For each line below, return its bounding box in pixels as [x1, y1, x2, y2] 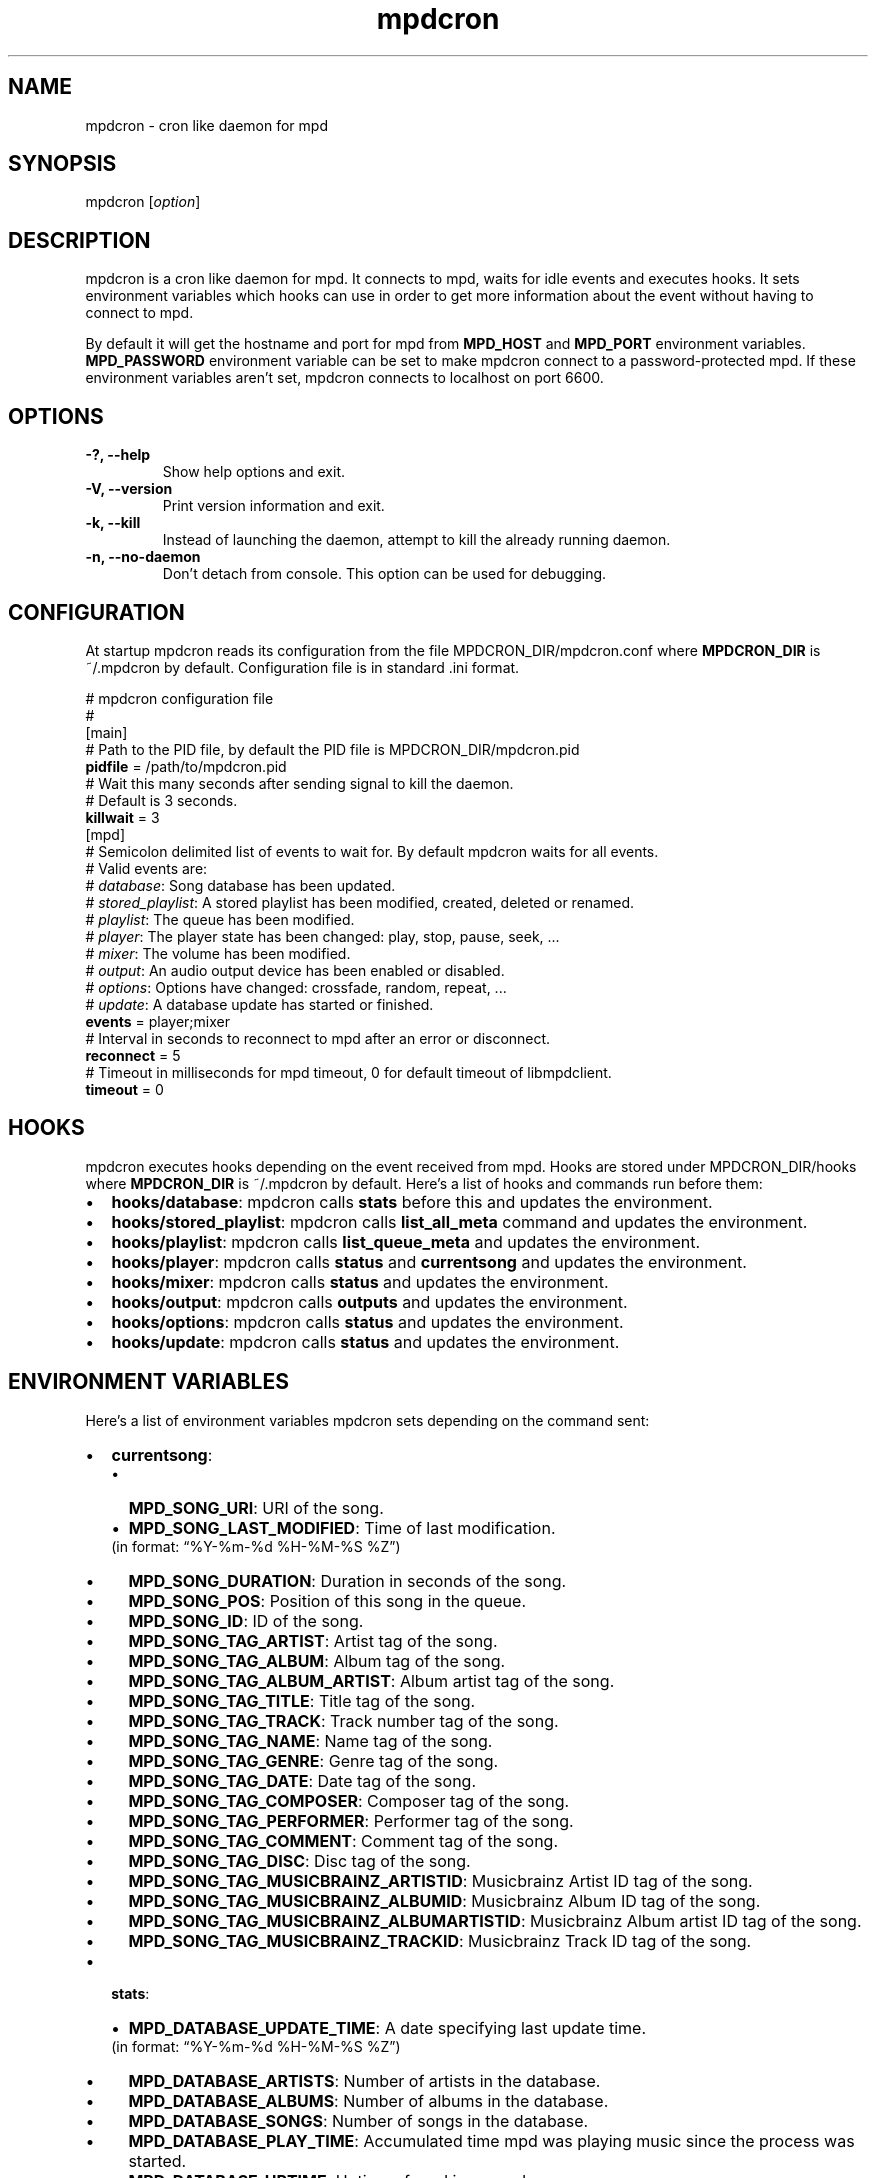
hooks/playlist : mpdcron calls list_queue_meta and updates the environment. [111, 1231, 701, 1252]
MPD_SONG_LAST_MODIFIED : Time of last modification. [128, 1517, 556, 1538]
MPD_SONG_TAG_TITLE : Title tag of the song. [128, 1690, 476, 1711]
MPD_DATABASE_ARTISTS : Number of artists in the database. [128, 2070, 601, 2091]
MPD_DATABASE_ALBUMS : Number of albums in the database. [128, 2090, 609, 2111]
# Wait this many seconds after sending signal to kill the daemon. [85, 774, 514, 792]
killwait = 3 [85, 808, 160, 826]
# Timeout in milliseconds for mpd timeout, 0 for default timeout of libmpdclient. [85, 1063, 612, 1081]
